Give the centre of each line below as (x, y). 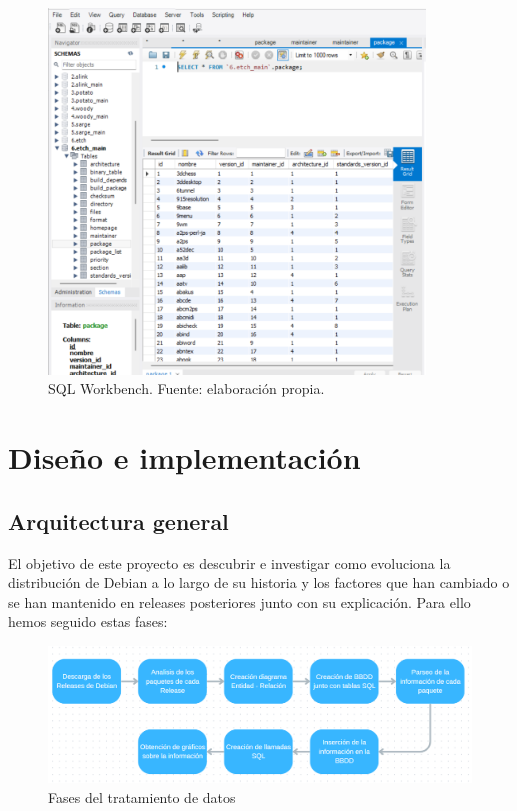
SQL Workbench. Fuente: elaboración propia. (186, 388)
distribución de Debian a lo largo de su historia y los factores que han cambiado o (259, 582)
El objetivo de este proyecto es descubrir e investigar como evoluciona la (229, 562)
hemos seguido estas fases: (88, 621)
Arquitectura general (118, 520)
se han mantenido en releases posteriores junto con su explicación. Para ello (239, 601)
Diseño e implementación (184, 457)
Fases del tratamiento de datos (142, 796)
